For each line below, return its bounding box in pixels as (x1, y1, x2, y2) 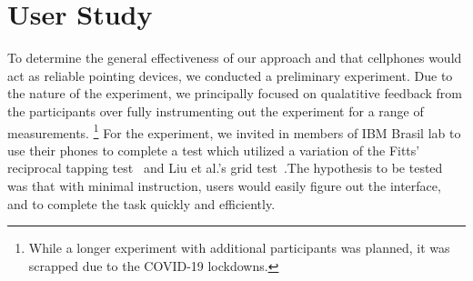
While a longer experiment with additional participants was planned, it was (28, 238, 450, 257)
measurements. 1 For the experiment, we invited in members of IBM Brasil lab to (7, 120, 461, 142)
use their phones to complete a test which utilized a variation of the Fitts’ (7, 140, 420, 159)
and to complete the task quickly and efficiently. (7, 194, 276, 213)
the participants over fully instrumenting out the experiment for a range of (7, 101, 424, 120)
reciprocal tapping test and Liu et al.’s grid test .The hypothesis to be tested (7, 158, 443, 177)
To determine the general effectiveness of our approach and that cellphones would (7, 48, 462, 67)
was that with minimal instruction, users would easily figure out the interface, (7, 176, 441, 195)
